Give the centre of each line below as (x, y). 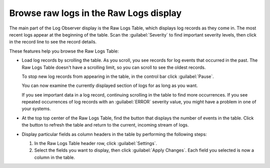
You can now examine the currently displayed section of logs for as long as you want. (110, 85)
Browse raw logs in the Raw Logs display (95, 13)
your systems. (36, 109)
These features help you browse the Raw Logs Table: (64, 51)
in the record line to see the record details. (53, 42)
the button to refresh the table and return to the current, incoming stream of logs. (105, 125)
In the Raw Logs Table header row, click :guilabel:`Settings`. (96, 143)
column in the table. (54, 157)
